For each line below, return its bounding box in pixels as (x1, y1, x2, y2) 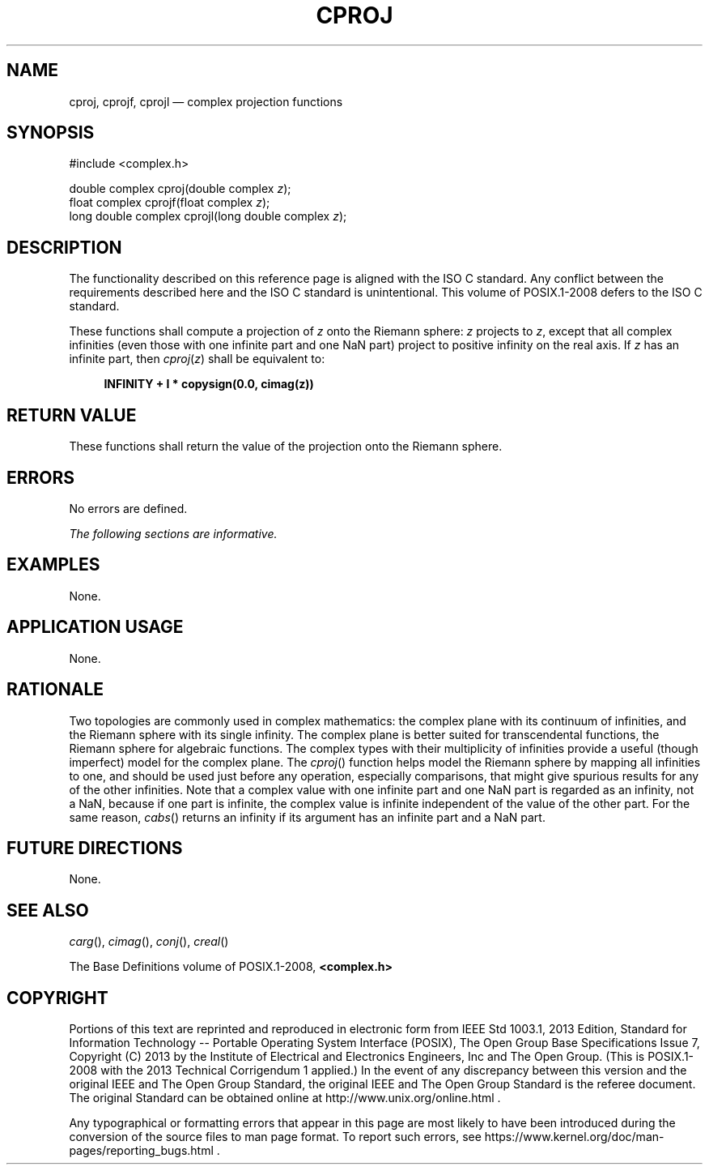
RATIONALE (6, 679, 104, 700)
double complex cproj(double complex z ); (69, 182, 291, 196)
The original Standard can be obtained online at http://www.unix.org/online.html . (69, 1091, 501, 1105)
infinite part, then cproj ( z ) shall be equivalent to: (69, 352, 325, 366)
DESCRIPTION (6, 237, 122, 258)
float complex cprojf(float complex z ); (69, 195, 270, 210)
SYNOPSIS (6, 122, 95, 143)
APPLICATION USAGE (6, 617, 184, 638)
